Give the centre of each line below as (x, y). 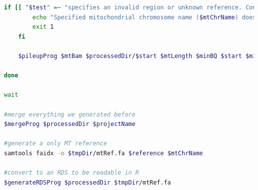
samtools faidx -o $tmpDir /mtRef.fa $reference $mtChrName (103, 153)
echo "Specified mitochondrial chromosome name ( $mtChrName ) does (144, 17)
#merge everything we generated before (70, 114)
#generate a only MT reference (56, 144)
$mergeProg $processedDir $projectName (70, 124)
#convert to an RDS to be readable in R (72, 173)
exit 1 (43, 27)
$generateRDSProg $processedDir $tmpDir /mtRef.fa (88, 182)
